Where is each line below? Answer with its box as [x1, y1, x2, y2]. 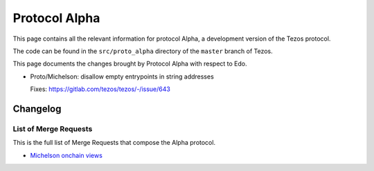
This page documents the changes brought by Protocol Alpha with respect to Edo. [12, 59, 247, 68]
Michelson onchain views [30, 151, 103, 159]
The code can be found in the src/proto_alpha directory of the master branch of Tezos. [12, 47, 273, 55]
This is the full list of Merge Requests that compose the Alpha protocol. [12, 139, 216, 147]
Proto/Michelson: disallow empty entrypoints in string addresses [30, 72, 214, 81]
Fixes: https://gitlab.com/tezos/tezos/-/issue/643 [30, 85, 171, 93]
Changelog [12, 103, 62, 114]
